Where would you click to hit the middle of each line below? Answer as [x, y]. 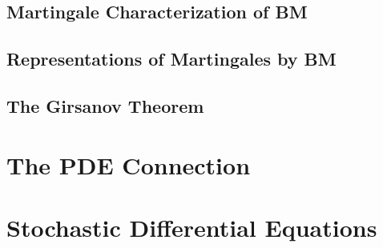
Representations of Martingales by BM [171, 59]
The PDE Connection [129, 164]
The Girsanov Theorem [105, 105]
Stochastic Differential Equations [192, 227]
